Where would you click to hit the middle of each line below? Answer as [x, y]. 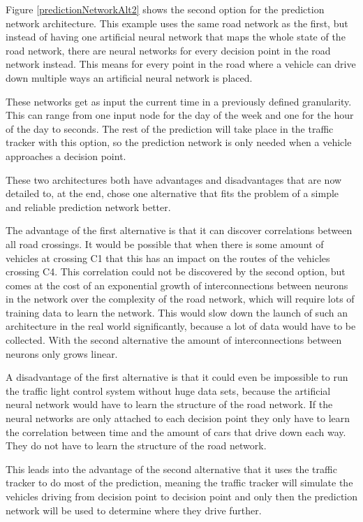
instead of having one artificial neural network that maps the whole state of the [176, 37]
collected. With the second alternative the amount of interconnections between [174, 340]
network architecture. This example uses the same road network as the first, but [177, 23]
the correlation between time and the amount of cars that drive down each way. [176, 432]
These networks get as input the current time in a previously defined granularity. [179, 101]
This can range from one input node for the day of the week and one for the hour [180, 115]
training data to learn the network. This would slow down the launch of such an [177, 312]
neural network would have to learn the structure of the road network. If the [169, 404]
